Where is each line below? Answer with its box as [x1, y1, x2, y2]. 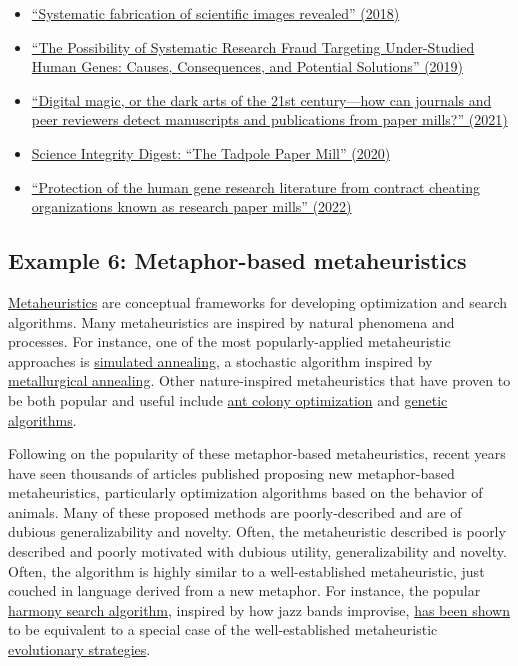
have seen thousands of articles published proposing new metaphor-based [8, 462, 455, 483]
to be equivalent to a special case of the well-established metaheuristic [8, 619, 438, 640]
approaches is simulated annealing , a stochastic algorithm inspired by [8, 350, 433, 371]
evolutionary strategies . [8, 639, 151, 660]
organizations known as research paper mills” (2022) [31, 196, 352, 217]
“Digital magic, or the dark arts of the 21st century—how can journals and [31, 89, 492, 110]
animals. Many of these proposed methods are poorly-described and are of [8, 501, 462, 522]
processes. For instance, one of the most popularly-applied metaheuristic [8, 331, 451, 352]
